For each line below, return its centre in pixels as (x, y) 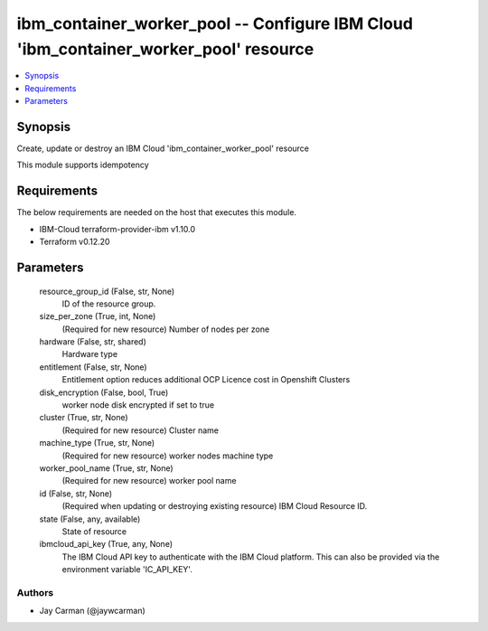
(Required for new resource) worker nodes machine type (168, 456)
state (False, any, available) (90, 519)
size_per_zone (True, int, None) (98, 316)
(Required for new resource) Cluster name (140, 430)
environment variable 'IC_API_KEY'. (127, 570)
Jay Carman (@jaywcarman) (93, 611)
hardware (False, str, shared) (93, 342)
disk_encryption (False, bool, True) (104, 392)
